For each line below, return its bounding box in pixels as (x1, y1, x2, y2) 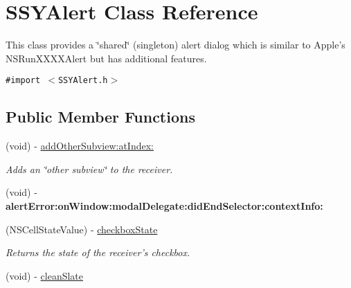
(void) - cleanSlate (6, 268, 84, 282)
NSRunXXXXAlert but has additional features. (6, 51, 207, 65)
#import (6, 75, 41, 86)
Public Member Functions (6, 106, 195, 127)
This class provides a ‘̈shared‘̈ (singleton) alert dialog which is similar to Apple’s (6, 37, 345, 52)
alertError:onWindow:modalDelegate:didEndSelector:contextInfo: (6, 198, 323, 213)
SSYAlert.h (57, 75, 108, 86)
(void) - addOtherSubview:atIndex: (6, 138, 154, 153)
